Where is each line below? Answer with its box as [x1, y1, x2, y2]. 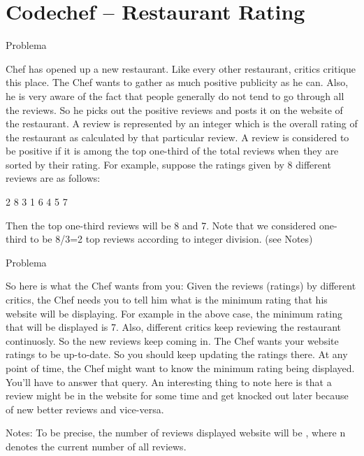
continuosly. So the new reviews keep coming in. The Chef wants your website [6, 333, 339, 348]
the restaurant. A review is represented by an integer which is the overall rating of [6, 116, 358, 131]
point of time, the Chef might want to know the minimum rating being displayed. [6, 361, 355, 375]
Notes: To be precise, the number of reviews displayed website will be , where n [6, 425, 346, 440]
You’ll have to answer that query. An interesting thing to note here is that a [6, 374, 332, 389]
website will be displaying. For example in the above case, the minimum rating [6, 306, 342, 320]
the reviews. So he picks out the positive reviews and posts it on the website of [6, 102, 343, 117]
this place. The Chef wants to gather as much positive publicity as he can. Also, [6, 75, 349, 90]
